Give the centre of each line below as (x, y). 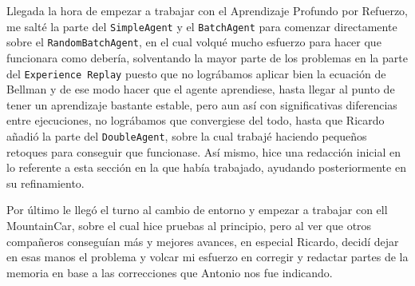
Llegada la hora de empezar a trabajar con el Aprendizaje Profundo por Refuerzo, (207, 10)
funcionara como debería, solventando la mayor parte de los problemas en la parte (207, 57)
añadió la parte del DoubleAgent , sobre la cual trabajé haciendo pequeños (187, 135)
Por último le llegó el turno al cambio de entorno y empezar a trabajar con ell (197, 210)
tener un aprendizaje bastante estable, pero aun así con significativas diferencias (202, 104)
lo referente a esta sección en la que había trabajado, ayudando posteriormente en (206, 167)
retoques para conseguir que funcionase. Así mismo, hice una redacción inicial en (204, 151)
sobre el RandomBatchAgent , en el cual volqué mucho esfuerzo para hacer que (194, 42)
